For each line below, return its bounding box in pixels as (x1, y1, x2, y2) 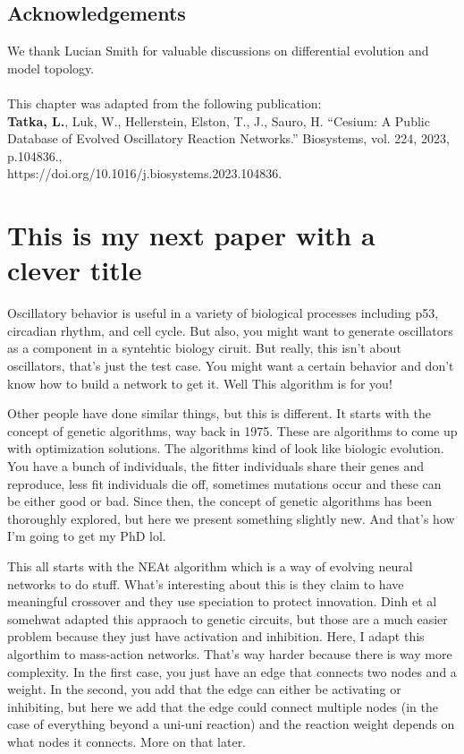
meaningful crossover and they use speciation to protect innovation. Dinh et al (7, 592, 437, 611)
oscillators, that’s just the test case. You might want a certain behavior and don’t (7, 356, 454, 375)
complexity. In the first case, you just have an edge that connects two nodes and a (7, 662, 457, 681)
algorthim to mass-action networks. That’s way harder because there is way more (7, 644, 452, 663)
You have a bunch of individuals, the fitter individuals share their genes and (7, 457, 424, 476)
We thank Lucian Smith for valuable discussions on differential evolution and (7, 41, 429, 60)
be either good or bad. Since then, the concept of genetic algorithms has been (7, 492, 433, 510)
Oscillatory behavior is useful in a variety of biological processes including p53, (7, 304, 439, 322)
